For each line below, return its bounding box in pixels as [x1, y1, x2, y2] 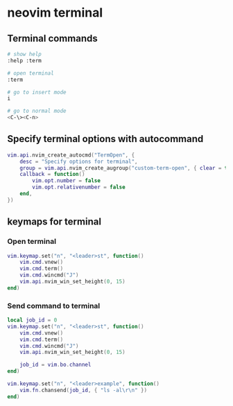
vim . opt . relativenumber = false [32, 184, 126, 191]
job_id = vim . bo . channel [19, 362, 92, 369]
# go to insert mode [7, 89, 67, 96]
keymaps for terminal [7, 216, 102, 228]
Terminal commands [7, 33, 98, 44]
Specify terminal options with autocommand [7, 133, 204, 145]
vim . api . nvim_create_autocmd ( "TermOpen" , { [7, 151, 135, 159]
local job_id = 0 [7, 317, 58, 324]
